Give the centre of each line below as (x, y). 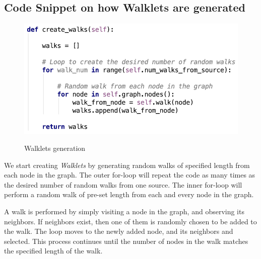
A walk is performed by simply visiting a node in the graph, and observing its (124, 211)
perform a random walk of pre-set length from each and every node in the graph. (129, 194)
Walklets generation (55, 148)
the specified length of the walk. (53, 251)
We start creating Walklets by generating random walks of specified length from (127, 165)
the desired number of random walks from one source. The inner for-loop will (123, 184)
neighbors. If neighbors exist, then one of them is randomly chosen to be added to (130, 221)
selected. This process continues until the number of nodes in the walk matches (126, 241)
